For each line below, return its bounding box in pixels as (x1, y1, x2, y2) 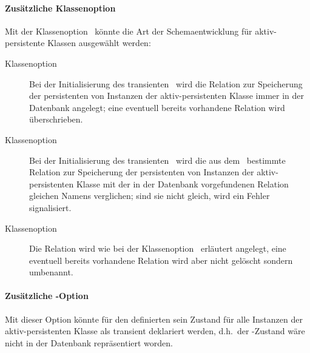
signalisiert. (29, 201, 72, 213)
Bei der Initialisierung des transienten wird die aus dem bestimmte (29, 153, 286, 166)
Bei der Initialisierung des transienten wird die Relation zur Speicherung (29, 77, 303, 90)
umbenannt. (29, 266, 73, 278)
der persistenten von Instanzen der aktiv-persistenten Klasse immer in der (29, 89, 305, 102)
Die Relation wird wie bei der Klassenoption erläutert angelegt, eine (29, 242, 286, 255)
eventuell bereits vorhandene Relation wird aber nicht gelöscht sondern (29, 254, 293, 266)
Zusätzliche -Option (5, 289, 89, 302)
